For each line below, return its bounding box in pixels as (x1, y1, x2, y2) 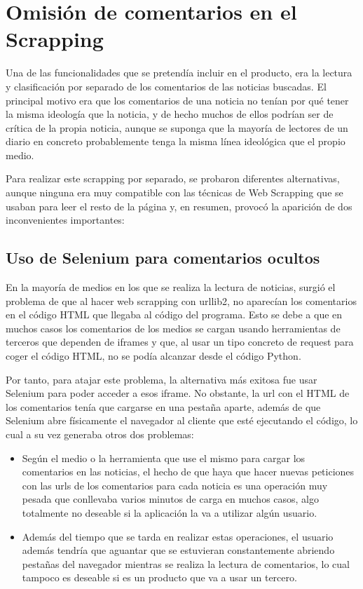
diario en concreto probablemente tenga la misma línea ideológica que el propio (6, 134, 345, 149)
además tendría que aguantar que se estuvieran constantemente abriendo (22, 543, 335, 557)
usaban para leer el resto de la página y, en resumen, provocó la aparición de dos (6, 198, 352, 213)
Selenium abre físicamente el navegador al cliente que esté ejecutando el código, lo (6, 413, 358, 428)
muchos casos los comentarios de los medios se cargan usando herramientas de (6, 320, 341, 335)
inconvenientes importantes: (6, 212, 125, 227)
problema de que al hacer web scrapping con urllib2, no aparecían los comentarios (6, 293, 357, 308)
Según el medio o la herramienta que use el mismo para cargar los (22, 450, 306, 465)
